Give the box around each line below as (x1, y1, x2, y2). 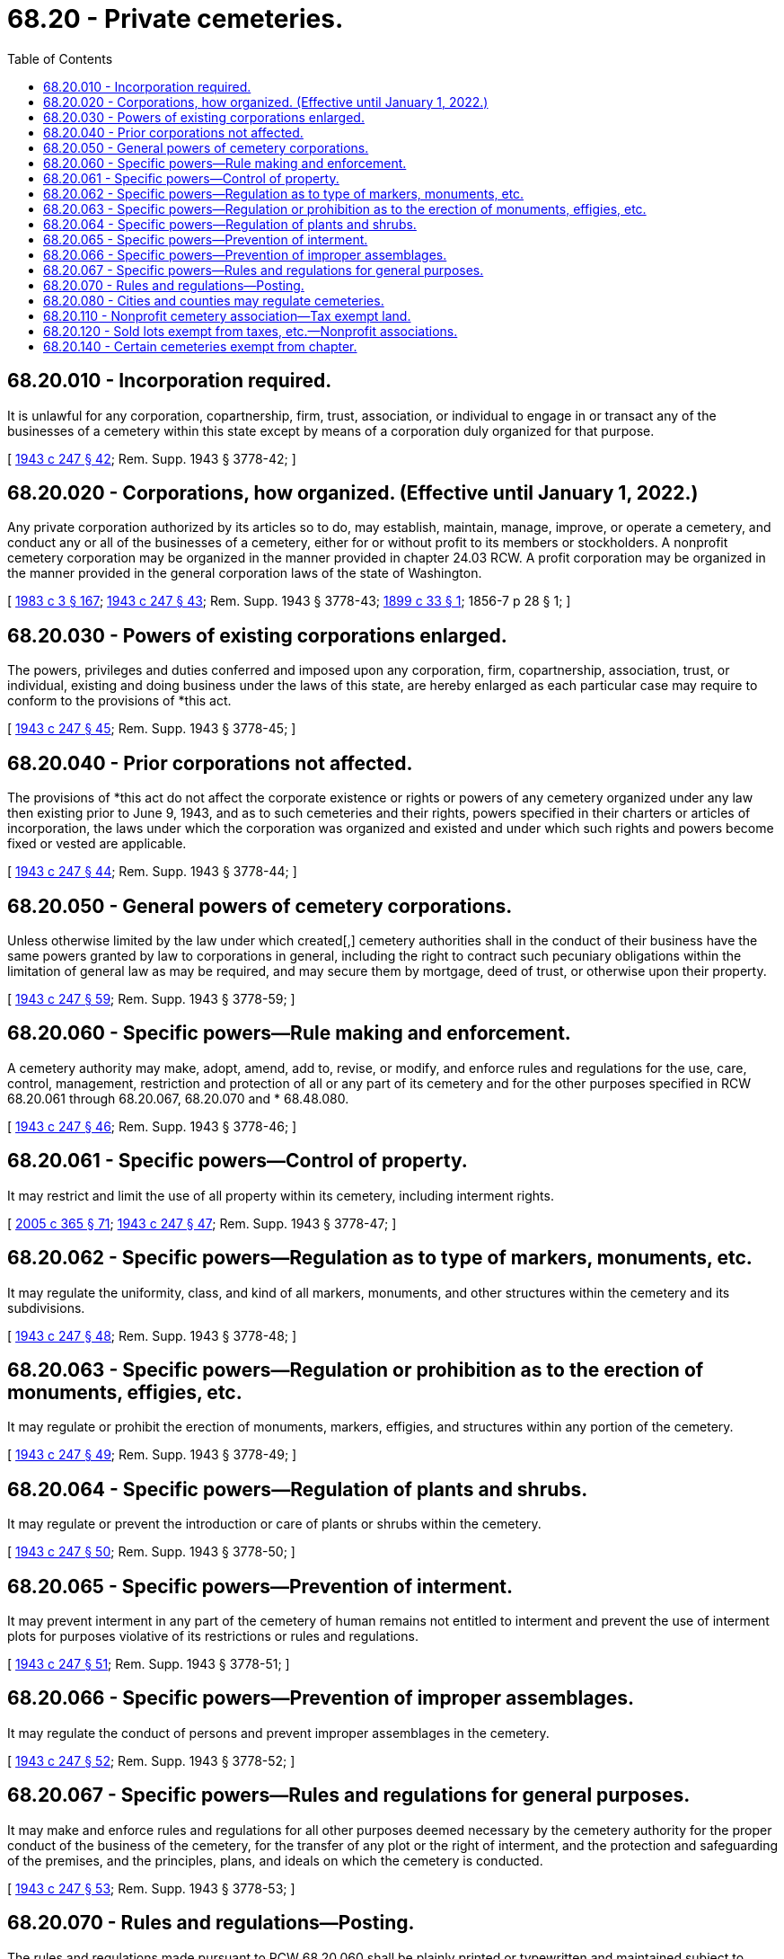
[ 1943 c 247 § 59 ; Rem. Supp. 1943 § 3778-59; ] (7, 990, 295, 1006)
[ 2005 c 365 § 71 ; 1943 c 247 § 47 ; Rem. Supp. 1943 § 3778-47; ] (7, 1215, 397, 1231)
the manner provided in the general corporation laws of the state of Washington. (7, 565, 482, 581)
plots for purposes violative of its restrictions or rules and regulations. (7, 1628, 418, 1644)
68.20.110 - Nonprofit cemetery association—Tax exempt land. (43, 307, 411, 324)
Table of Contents (7, 50, 113, 66)
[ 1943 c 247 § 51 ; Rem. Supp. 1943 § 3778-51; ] (7, 1656, 290, 1672)
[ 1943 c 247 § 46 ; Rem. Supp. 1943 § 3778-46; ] (7, 1118, 297, 1134)
